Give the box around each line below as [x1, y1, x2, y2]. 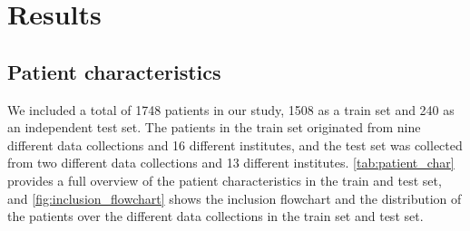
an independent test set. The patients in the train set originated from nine [7, 118, 421, 137]
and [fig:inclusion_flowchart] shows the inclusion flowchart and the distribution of [7, 188, 462, 207]
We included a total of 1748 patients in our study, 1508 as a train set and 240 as [7, 100, 455, 119]
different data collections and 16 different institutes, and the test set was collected [7, 135, 463, 154]
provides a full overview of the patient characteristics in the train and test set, [7, 170, 442, 189]
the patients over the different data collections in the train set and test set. [7, 207, 424, 226]
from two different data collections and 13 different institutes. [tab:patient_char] [7, 153, 455, 172]
